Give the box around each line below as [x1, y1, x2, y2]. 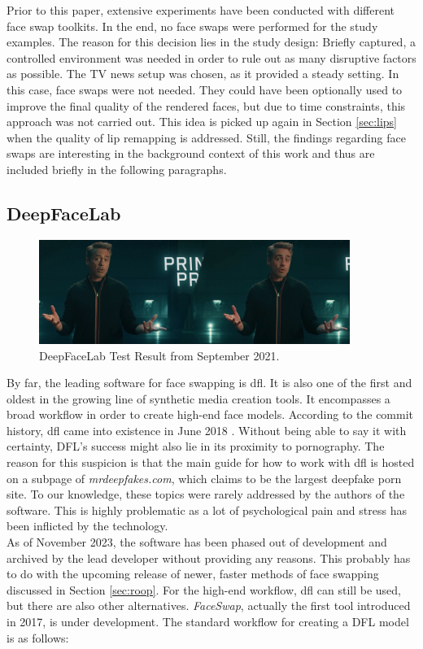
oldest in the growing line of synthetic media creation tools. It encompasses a [7, 390, 390, 407]
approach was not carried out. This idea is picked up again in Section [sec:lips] [7, 113, 398, 130]
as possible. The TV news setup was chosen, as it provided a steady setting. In [7, 65, 399, 82]
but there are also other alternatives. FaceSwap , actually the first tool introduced [7, 597, 411, 614]
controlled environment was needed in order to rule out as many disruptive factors [7, 49, 416, 66]
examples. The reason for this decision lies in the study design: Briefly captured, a [7, 33, 416, 50]
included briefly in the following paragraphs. [7, 160, 227, 177]
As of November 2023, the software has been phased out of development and [7, 534, 387, 551]
